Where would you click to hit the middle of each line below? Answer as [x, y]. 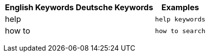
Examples [180, 7]
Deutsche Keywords [114, 7]
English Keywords [40, 7]
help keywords [180, 19]
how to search [180, 31]
